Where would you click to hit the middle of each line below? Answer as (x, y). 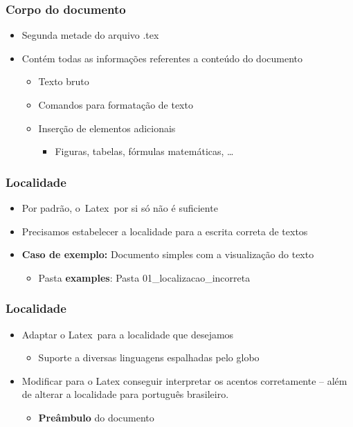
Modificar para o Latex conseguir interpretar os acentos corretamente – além (184, 380)
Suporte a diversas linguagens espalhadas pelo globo (149, 357)
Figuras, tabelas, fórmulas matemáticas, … (144, 151)
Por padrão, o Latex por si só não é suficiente (120, 208)
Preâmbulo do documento (96, 417)
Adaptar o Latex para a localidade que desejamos (128, 334)
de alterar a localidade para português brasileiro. (125, 394)
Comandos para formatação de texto (116, 105)
